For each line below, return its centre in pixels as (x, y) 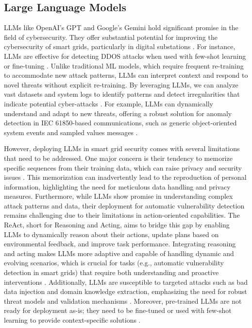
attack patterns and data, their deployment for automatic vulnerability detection (124, 205)
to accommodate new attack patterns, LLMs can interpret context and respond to (126, 75)
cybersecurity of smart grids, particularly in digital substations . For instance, (120, 46)
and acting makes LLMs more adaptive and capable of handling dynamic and (119, 253)
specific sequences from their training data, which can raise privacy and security (123, 167)
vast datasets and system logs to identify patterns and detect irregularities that (122, 94)
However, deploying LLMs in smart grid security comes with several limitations (122, 148)
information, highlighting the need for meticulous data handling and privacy (117, 186)
